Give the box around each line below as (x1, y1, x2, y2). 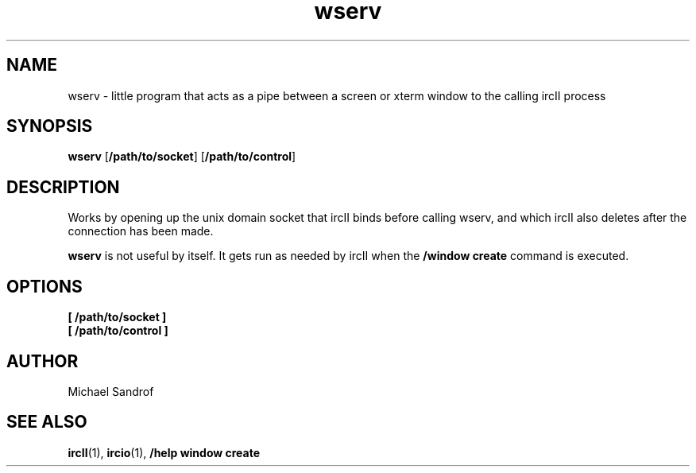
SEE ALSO (6, 412, 87, 432)
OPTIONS (6, 276, 83, 297)
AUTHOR (6, 351, 79, 371)
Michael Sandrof (68, 384, 154, 398)
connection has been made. (68, 224, 214, 238)
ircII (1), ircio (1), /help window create (68, 445, 261, 459)
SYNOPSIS (6, 116, 93, 137)
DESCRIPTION (6, 176, 120, 197)
